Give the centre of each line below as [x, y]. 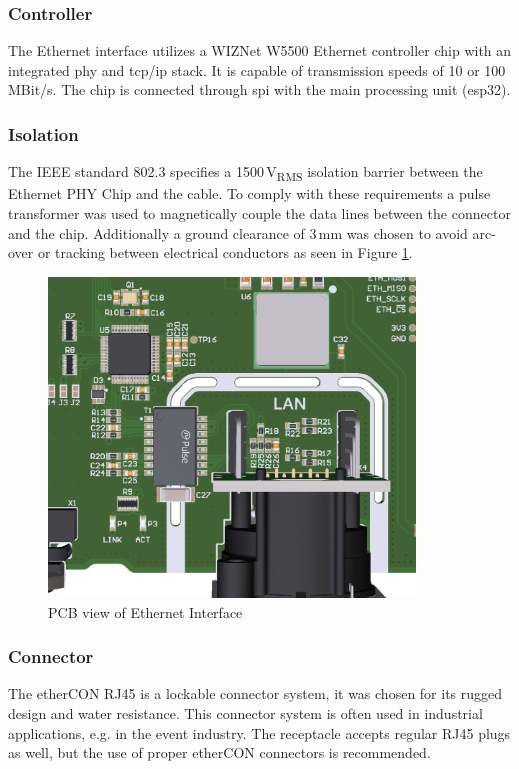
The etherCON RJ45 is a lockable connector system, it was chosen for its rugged [255, 693]
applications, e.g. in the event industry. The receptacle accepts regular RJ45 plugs [259, 732]
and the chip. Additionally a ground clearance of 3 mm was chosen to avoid [238, 232]
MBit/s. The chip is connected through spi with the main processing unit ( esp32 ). [259, 89]
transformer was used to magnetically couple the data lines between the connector [259, 212]
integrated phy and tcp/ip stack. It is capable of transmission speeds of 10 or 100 [257, 69]
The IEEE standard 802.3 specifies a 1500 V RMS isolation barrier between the [245, 173]
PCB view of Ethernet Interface [145, 611]
